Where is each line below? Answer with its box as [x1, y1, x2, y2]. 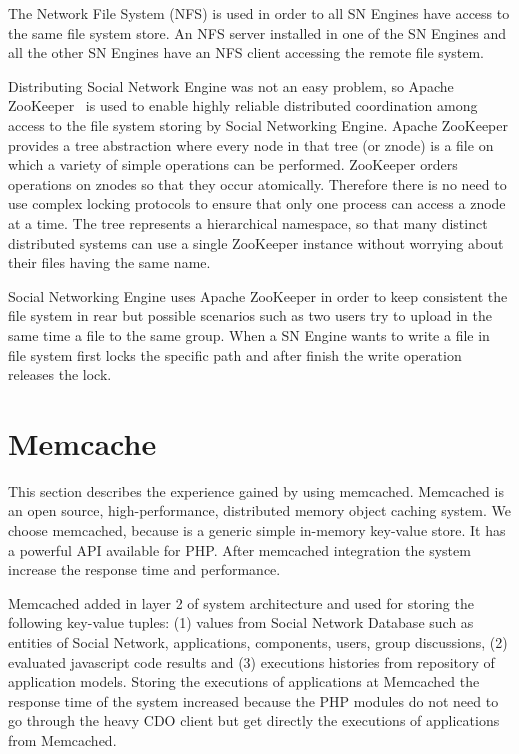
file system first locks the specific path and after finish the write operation [8, 344, 462, 365]
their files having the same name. [8, 252, 211, 273]
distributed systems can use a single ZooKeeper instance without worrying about [8, 232, 504, 253]
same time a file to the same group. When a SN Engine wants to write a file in [8, 324, 490, 345]
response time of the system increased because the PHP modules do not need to [8, 690, 499, 711]
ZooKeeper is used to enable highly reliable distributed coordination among [8, 95, 478, 116]
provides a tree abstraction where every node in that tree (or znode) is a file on [8, 134, 494, 155]
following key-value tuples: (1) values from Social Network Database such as [8, 612, 474, 633]
